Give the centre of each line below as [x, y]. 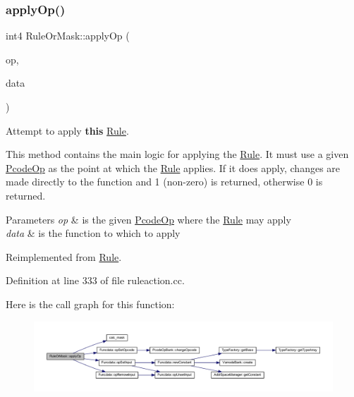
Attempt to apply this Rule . [67, 130]
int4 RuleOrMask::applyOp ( [68, 36]
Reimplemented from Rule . [64, 256]
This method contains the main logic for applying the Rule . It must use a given [177, 154]
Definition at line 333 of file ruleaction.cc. [95, 280]
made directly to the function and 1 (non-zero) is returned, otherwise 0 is [164, 182]
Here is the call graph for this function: [90, 304]
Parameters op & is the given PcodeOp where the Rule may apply [148, 219]
